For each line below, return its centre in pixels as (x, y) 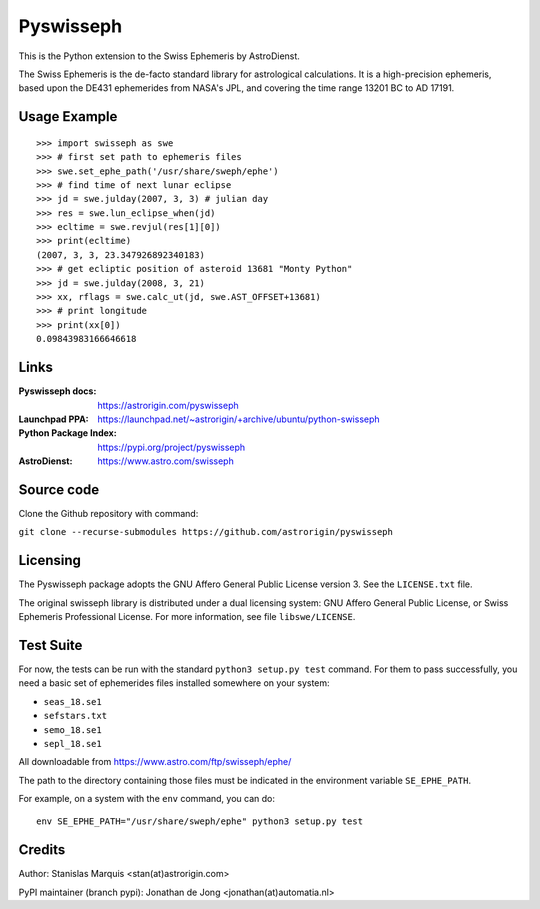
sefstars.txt (75, 716)
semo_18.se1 (72, 729)
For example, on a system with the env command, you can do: (146, 799)
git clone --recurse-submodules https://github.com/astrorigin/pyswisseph (206, 532)
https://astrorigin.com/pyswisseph (168, 405)
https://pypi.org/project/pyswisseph (171, 447)
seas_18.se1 (72, 701)
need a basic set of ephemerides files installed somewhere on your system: (174, 683)
